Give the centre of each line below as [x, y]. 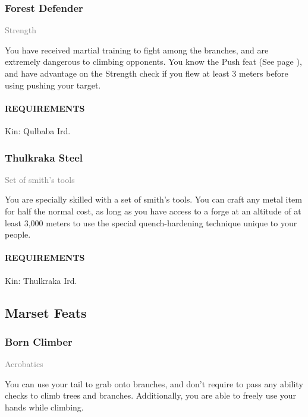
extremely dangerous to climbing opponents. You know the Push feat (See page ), [153, 61]
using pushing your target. [53, 85]
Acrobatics [24, 364]
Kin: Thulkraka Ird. [41, 280]
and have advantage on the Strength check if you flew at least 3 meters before [147, 73]
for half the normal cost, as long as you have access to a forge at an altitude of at [153, 211]
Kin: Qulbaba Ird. [38, 130]
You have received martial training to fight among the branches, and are [137, 50]
